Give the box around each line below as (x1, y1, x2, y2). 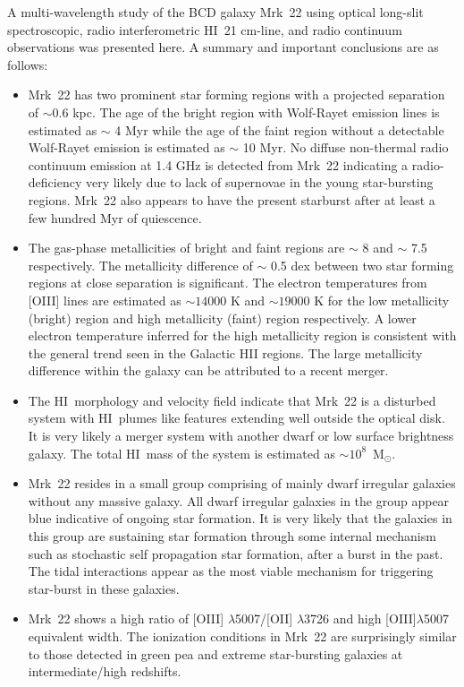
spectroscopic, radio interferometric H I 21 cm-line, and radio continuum (7, 20, 402, 39)
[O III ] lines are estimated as (28, 290, 181, 309)
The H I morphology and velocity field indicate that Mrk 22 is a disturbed (28, 391, 436, 409)
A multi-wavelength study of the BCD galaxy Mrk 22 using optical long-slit (7, 3, 424, 21)
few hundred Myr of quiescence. (28, 208, 202, 227)
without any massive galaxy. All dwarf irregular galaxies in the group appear (28, 491, 450, 510)
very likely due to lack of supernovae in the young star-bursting (85, 173, 434, 192)
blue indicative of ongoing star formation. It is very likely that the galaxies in (28, 509, 452, 528)
